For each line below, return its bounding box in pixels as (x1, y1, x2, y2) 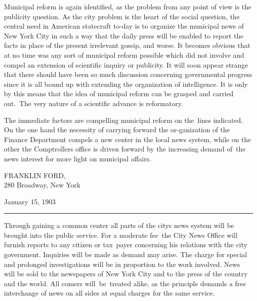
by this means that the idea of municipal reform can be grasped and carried (4, 88, 234, 99)
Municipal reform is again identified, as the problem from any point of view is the (4, 1, 252, 11)
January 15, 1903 (4, 196, 56, 206)
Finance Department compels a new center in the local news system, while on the (4, 134, 251, 144)
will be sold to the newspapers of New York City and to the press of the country (4, 268, 248, 279)
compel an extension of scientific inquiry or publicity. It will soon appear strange (4, 59, 248, 70)
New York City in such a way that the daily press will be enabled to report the (4, 30, 244, 40)
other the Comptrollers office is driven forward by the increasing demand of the (4, 144, 246, 154)
